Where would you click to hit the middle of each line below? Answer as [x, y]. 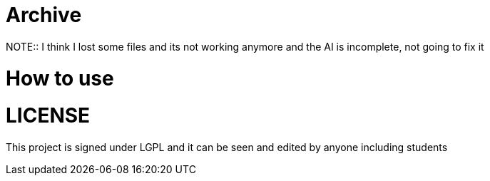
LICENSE [48, 116]
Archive [44, 15]
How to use [60, 78]
